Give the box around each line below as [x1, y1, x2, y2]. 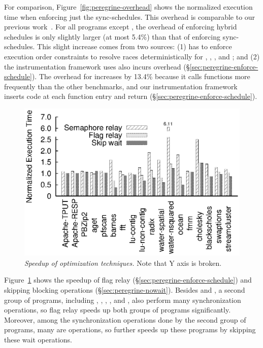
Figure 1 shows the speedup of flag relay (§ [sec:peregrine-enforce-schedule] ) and [4, 274, 252, 285]
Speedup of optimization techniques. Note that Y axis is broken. [24, 257, 222, 268]
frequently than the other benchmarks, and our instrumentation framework [4, 81, 238, 91]
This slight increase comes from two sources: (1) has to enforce [37, 41, 232, 52]
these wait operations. [4, 334, 72, 344]
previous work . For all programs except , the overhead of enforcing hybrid [4, 21, 237, 32]
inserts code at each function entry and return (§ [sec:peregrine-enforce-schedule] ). [4, 91, 257, 101]
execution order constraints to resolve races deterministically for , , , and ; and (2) [4, 51, 260, 61]
